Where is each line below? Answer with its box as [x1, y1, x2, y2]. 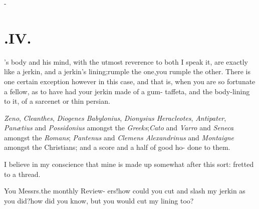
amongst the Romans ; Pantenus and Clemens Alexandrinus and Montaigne [4, 132, 234, 142]
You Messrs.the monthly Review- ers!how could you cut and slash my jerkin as [4, 185, 245, 196]
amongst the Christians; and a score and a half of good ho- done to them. [4, 142, 230, 152]
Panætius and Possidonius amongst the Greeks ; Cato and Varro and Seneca [4, 122, 234, 133]
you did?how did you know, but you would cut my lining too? [4, 195, 194, 205]
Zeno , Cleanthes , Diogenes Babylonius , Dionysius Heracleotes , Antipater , [4, 112, 226, 123]
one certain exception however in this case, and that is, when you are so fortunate [4, 76, 255, 86]
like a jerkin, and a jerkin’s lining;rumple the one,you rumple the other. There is [4, 66, 250, 77]
